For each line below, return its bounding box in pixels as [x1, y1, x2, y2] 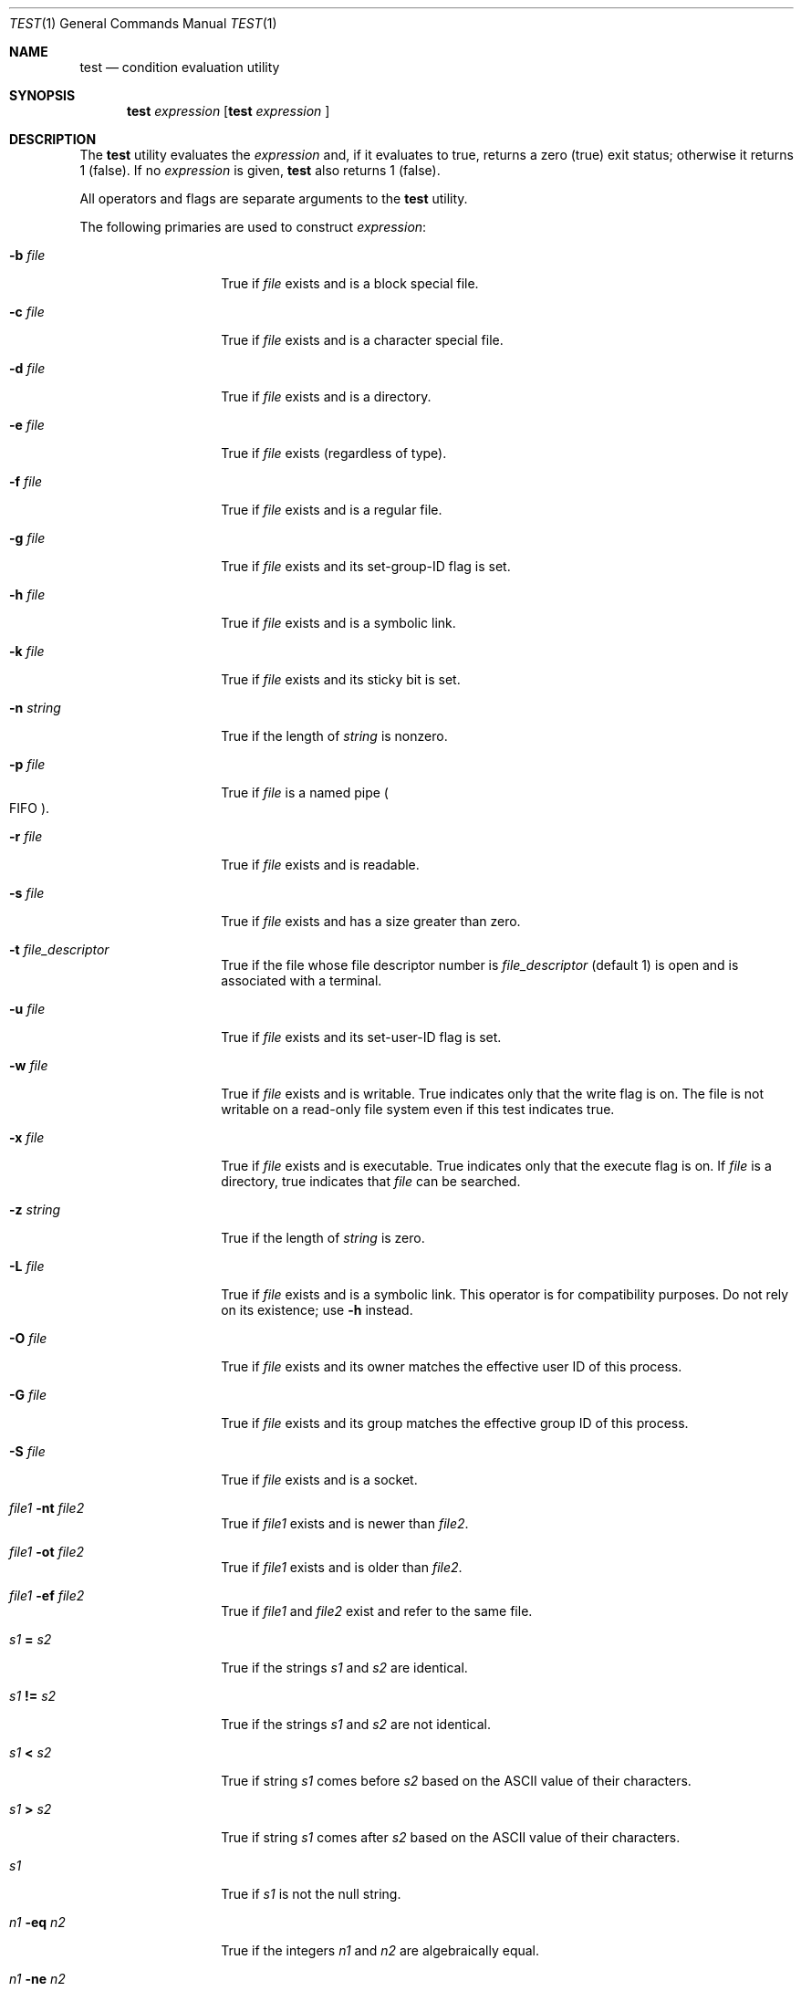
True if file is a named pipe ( [221, 785, 389, 800]
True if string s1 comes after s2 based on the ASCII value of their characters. [221, 1829, 681, 1845]
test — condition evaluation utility [79, 59, 280, 75]
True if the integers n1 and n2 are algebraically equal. [221, 1943, 540, 1958]
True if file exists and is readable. [221, 857, 420, 872]
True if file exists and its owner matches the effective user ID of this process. [221, 1359, 682, 1374]
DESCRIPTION [9, 131, 97, 147]
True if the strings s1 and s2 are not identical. [221, 1716, 492, 1732]
